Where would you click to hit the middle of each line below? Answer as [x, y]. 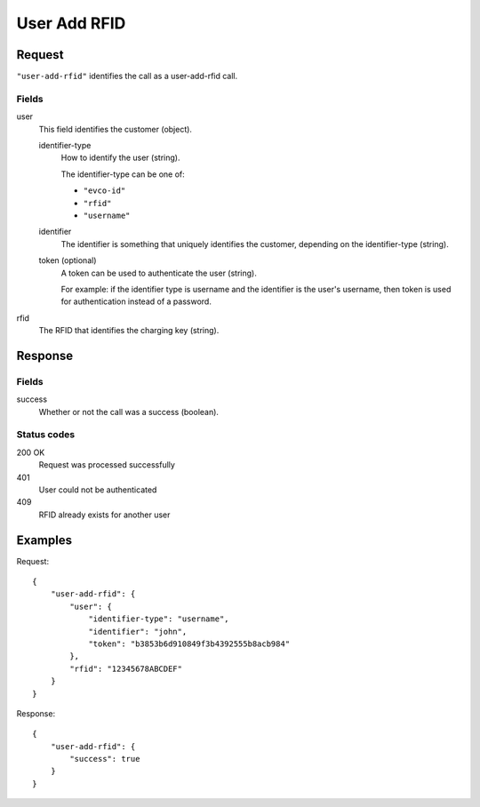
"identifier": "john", [138, 631]
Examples [44, 540]
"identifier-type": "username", [159, 619]
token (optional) [68, 260]
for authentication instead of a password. [136, 301]
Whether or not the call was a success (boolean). [129, 411]
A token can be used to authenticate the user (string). [159, 273]
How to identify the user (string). [120, 158]
